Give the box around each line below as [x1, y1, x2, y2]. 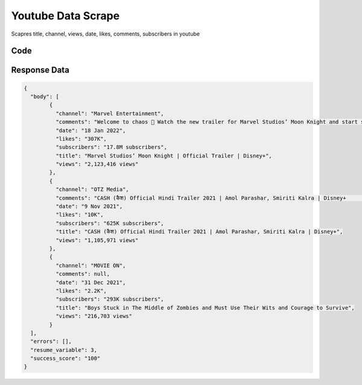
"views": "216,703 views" [55, 313, 133, 320]
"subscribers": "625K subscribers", [55, 220, 164, 226]
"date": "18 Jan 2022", [55, 127, 126, 134]
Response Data [11, 65, 69, 75]
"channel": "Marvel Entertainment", [55, 110, 164, 117]
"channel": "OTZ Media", [55, 186, 129, 193]
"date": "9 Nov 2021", [55, 203, 123, 210]
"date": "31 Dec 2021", [55, 279, 126, 286]
